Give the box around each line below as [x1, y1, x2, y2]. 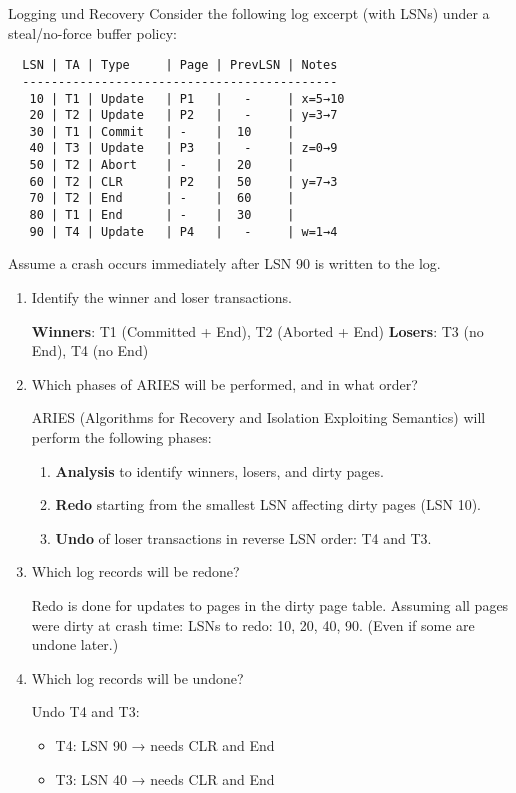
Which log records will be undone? [31, 667, 244, 688]
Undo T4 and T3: [31, 701, 140, 722]
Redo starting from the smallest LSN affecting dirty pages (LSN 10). [55, 494, 481, 515]
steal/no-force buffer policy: [8, 22, 177, 43]
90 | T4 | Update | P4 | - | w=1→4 [29, 224, 338, 239]
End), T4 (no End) [31, 340, 149, 361]
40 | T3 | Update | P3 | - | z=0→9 [29, 141, 338, 156]
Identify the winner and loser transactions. [31, 287, 292, 307]
